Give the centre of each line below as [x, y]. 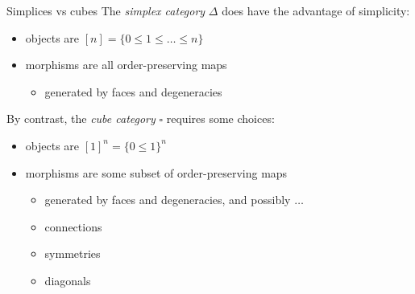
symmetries [73, 253]
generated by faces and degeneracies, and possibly [168, 200]
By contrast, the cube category [81, 118]
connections [73, 226]
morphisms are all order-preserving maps [126, 65]
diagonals [68, 280]
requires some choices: [220, 118]
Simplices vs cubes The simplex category [106, 10]
